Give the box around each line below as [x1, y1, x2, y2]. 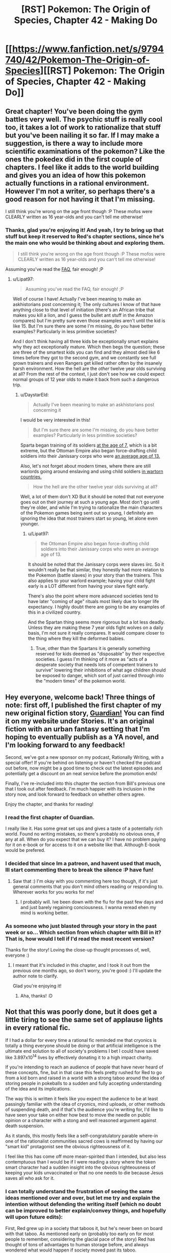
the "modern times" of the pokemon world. [35, 678, 126, 684]
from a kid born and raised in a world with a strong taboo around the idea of [5, 1075, 165, 1081]
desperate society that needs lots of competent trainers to [35, 662, 158, 668]
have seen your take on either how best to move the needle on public [5, 1112, 151, 1118]
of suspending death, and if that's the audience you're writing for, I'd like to [5, 1106, 163, 1112]
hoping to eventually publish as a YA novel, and [5, 732, 159, 741]
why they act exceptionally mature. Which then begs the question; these [12, 344, 165, 350]
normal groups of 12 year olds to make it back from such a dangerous [12, 377, 159, 383]
